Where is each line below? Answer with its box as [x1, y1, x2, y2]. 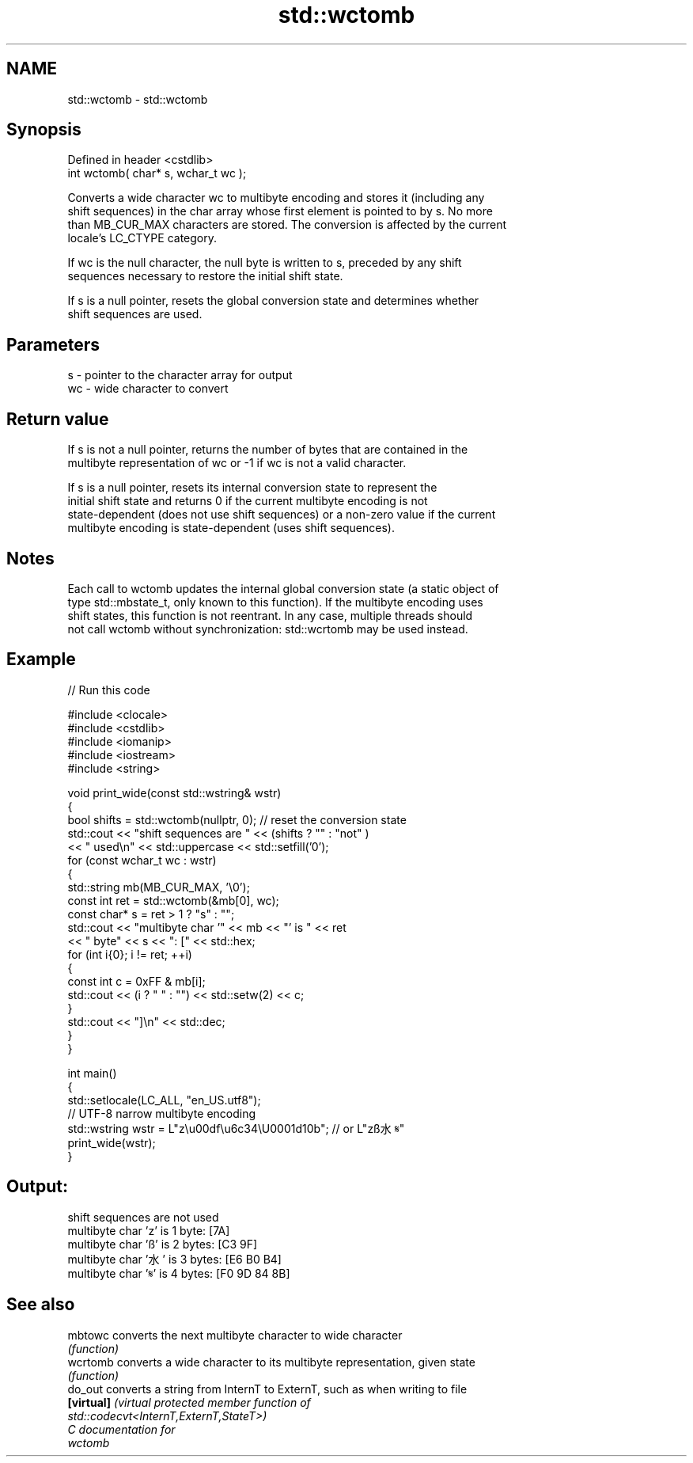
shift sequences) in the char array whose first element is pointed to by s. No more [67, 204, 493, 218]
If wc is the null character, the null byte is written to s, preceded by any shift [67, 256, 462, 270]
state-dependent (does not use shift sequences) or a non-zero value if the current [67, 507, 496, 522]
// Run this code [67, 682, 150, 697]
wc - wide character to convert [67, 382, 229, 396]
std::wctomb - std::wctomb [67, 92, 208, 106]
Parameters [6, 334, 100, 355]
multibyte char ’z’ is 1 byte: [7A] [67, 1223, 230, 1237]
